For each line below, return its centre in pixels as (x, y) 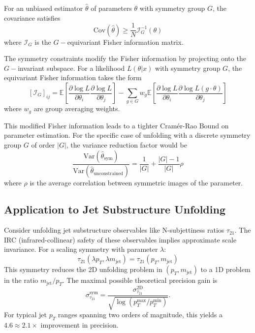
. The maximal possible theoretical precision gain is (140, 280)
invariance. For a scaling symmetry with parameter (81, 249)
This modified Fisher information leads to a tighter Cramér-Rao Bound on (116, 125)
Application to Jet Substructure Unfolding (115, 209)
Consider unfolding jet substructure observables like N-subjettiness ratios (114, 230)
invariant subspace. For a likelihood (71, 68)
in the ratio (21, 280)
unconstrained (108, 173)
